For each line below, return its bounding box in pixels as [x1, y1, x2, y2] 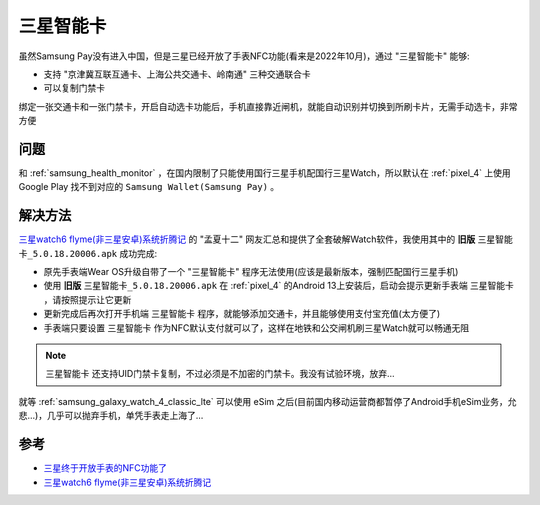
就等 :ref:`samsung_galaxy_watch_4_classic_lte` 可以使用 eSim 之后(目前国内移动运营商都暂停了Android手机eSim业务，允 [18, 395, 517, 407]
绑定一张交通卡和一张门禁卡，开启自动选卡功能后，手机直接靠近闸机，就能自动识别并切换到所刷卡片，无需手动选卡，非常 [18, 100, 518, 112]
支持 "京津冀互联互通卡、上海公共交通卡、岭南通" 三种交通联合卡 [43, 68, 311, 80]
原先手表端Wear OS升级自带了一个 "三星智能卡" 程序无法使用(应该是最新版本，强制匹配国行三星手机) [43, 266, 459, 278]
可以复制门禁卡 [43, 82, 105, 94]
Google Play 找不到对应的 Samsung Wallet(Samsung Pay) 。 [18, 181, 280, 193]
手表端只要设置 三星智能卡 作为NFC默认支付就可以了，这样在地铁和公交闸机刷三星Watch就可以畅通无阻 [43, 321, 470, 334]
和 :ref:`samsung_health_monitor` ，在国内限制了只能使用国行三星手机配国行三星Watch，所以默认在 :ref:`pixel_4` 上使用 [18, 167, 511, 179]
